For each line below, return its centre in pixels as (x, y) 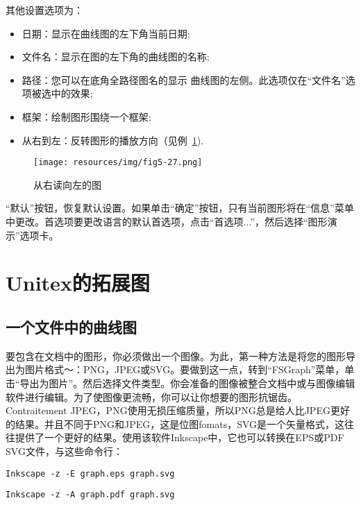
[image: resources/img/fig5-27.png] (118, 163)
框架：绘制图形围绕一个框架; (86, 116)
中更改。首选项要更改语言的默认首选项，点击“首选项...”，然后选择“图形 (167, 221)
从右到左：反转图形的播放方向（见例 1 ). (113, 140)
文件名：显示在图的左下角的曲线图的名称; (116, 57)
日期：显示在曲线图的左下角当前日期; (106, 33)
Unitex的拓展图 (78, 283)
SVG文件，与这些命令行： (64, 451)
